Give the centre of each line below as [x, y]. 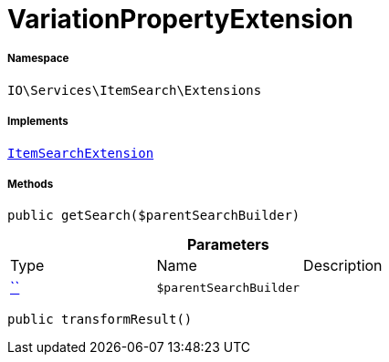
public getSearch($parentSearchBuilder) [154, 216]
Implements [38, 122]
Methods [31, 184]
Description [343, 266]
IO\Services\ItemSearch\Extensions [135, 90]
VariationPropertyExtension [181, 19]
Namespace [38, 59]
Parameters [228, 245]
